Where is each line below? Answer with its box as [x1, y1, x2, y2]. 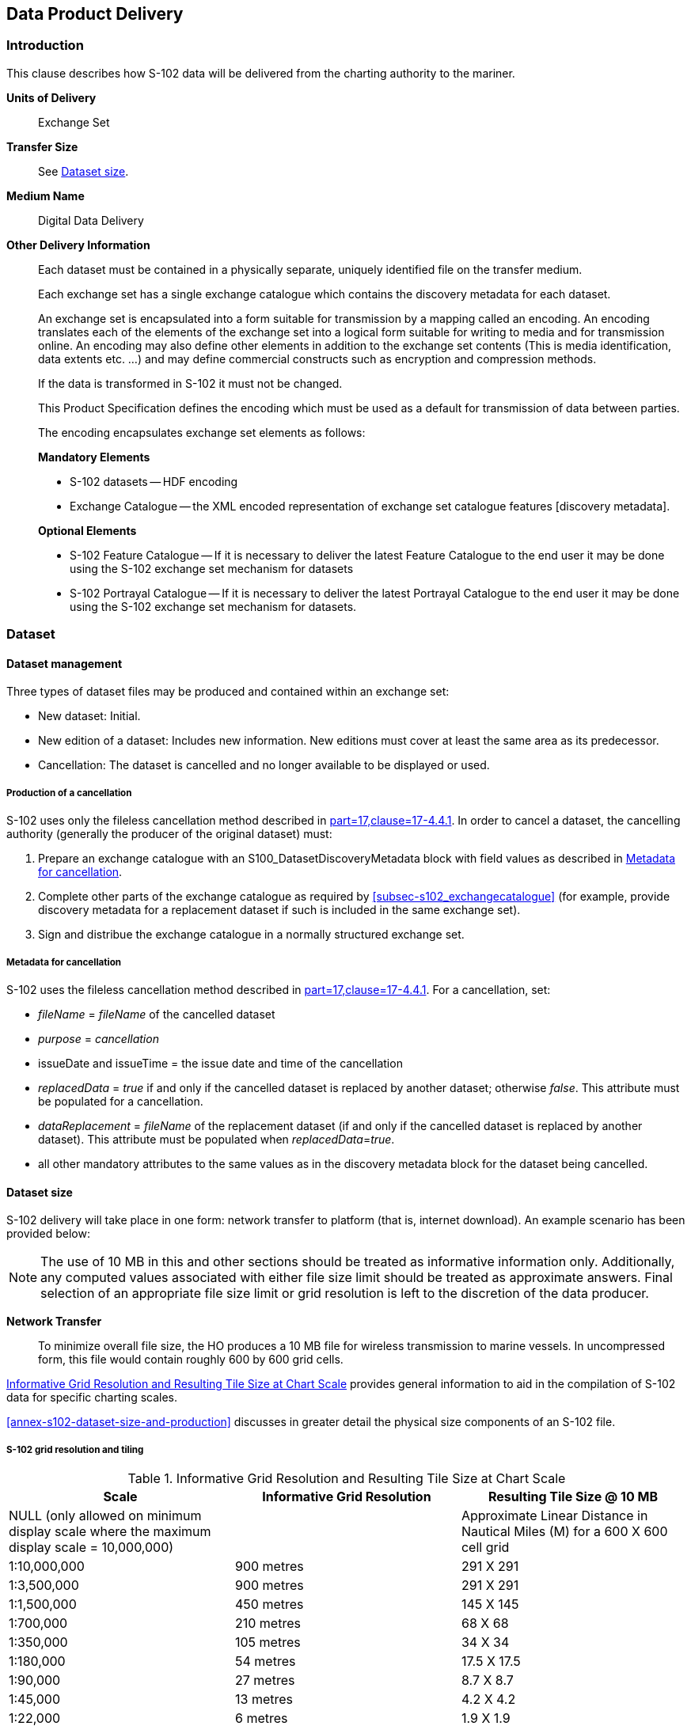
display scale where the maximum [9, 1523, 211, 1539]
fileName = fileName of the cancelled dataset [38, 1007, 275, 1021]
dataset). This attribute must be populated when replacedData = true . [38, 1132, 395, 1146]
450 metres [234, 1595, 304, 1612]
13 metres [234, 1690, 293, 1707]
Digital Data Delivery [38, 213, 144, 227]
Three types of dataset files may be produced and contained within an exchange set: [6, 685, 450, 699]
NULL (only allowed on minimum [9, 1507, 202, 1523]
